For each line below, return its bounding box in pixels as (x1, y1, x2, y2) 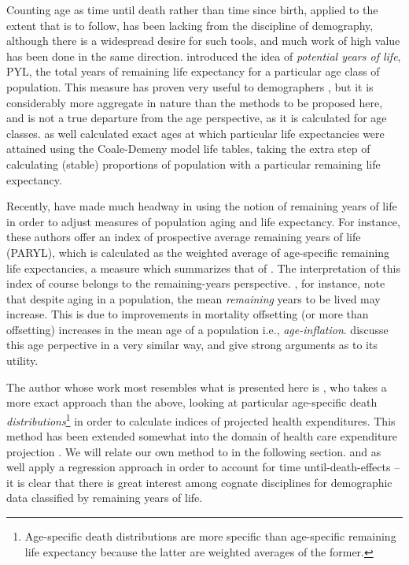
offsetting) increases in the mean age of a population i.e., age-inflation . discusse (6, 321, 389, 337)
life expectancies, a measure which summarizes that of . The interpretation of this (6, 259, 401, 276)
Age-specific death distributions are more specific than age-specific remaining (24, 528, 396, 545)
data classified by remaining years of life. (6, 489, 203, 506)
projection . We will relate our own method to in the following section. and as (6, 443, 381, 459)
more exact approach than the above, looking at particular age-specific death (6, 394, 378, 411)
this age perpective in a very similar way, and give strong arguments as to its (6, 336, 378, 353)
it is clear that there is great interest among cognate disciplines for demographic (6, 474, 392, 490)
